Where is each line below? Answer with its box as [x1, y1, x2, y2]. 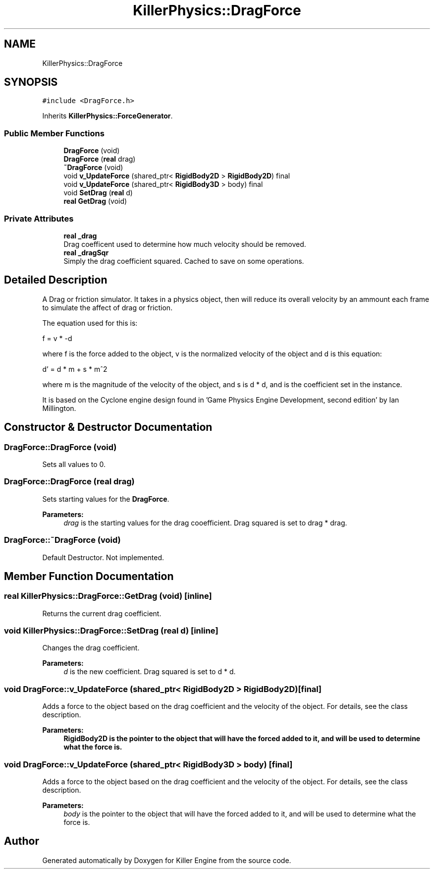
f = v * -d [42, 334, 72, 343]
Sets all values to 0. [42, 460, 106, 468]
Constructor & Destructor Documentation [4, 421, 213, 434]
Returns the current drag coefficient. [42, 609, 162, 618]
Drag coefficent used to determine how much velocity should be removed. [63, 239, 306, 248]
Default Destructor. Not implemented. [42, 553, 164, 562]
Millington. [42, 404, 76, 412]
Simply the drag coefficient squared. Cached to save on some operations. [63, 256, 304, 265]
